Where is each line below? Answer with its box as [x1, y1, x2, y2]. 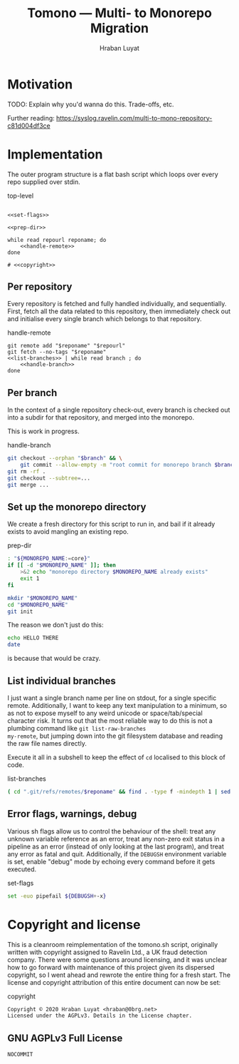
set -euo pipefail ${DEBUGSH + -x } [7, 892, 107, 900]
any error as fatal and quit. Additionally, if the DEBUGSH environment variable [7, 849, 227, 858]
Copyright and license [7, 916, 141, 933]
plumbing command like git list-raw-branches [7, 724, 147, 732]
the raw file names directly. [7, 739, 87, 747]
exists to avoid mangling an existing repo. [7, 527, 129, 536]
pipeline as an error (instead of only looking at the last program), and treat [7, 842, 224, 851]
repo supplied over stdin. [7, 177, 80, 186]
